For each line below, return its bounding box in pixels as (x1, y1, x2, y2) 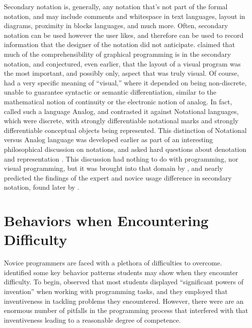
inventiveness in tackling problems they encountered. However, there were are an (4, 295, 244, 306)
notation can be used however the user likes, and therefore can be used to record (4, 30, 244, 40)
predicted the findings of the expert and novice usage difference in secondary (4, 172, 232, 182)
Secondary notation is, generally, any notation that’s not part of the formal (4, 1, 228, 11)
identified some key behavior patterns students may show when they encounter (4, 267, 238, 277)
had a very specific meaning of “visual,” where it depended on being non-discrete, (4, 77, 247, 87)
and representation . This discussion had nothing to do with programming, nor (4, 153, 238, 164)
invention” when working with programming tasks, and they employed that (4, 286, 228, 296)
